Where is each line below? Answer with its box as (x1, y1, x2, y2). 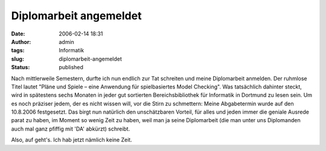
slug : (11, 55, 24, 63)
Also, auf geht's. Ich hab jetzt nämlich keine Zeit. (11, 136, 132, 144)
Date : (11, 30, 25, 37)
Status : (11, 64, 30, 71)
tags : (11, 47, 25, 54)
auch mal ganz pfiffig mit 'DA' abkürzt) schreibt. (11, 125, 130, 132)
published (59, 64, 84, 71)
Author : (11, 38, 31, 45)
